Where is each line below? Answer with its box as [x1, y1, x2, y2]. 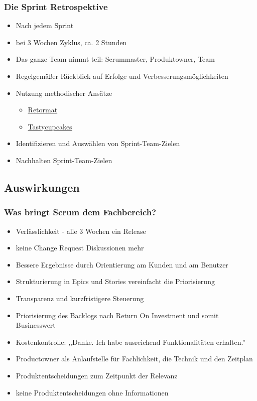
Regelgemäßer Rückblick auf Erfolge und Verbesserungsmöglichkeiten [16, 71, 228, 81]
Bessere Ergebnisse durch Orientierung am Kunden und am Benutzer [16, 259, 228, 270]
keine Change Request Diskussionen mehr [16, 242, 144, 253]
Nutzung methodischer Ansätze [16, 87, 112, 98]
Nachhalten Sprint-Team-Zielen [16, 155, 112, 165]
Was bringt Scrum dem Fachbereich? [4, 206, 157, 218]
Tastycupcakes [28, 121, 72, 131]
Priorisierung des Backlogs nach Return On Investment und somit [16, 310, 219, 320]
